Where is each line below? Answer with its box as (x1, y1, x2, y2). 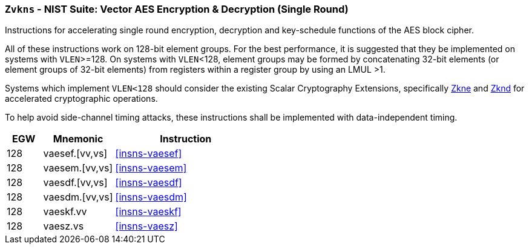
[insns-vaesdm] (115, 191, 187, 204)
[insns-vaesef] (115, 147, 182, 160)
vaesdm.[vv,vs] (43, 191, 113, 204)
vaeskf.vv (43, 205, 87, 218)
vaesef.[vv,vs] (43, 147, 108, 160)
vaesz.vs (43, 220, 84, 233)
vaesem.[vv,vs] (43, 162, 113, 174)
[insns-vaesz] (115, 220, 178, 233)
